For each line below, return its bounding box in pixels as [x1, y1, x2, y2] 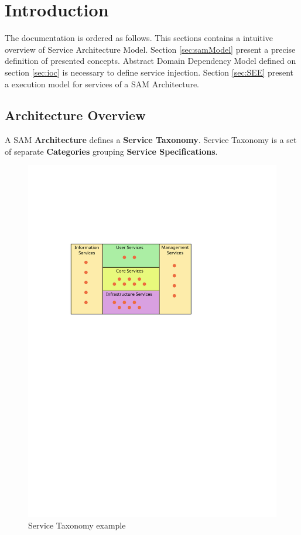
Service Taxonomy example [28, 519, 126, 531]
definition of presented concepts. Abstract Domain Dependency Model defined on [5, 54, 296, 67]
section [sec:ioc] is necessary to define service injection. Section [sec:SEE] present [5, 66, 294, 78]
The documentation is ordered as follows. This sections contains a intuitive [5, 32, 273, 44]
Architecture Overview [5, 106, 146, 124]
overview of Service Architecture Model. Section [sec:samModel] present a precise [5, 43, 296, 55]
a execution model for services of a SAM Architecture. [5, 77, 200, 90]
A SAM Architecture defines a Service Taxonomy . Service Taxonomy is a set [5, 134, 297, 146]
